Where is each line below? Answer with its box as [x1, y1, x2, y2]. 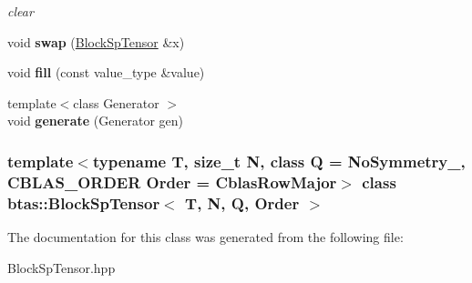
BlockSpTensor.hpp [7, 258, 116, 277]
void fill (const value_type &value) [7, 63, 205, 82]
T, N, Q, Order [185, 191, 300, 214]
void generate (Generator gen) [7, 111, 184, 130]
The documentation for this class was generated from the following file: [7, 227, 404, 247]
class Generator [73, 93, 159, 112]
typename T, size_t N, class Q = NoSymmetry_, [92, 149, 466, 172]
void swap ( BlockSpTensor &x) [7, 32, 185, 51]
